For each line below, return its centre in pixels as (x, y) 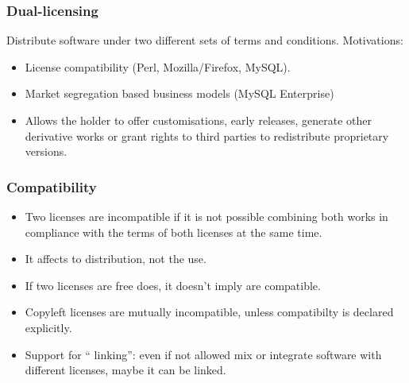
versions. (46, 151)
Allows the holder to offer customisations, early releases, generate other (198, 120)
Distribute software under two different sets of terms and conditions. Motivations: (205, 40)
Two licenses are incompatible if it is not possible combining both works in (206, 216)
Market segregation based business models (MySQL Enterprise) (179, 93)
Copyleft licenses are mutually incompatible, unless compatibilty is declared (209, 312)
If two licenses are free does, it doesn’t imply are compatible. (173, 285)
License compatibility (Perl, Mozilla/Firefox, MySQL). (158, 66)
